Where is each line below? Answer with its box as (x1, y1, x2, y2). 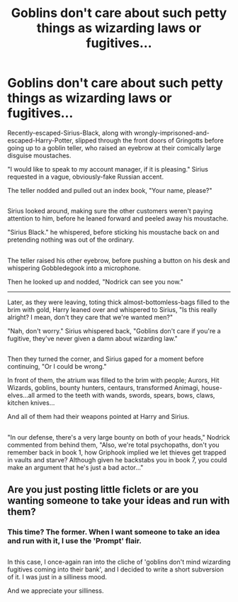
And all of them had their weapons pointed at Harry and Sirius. (7, 413, 190, 421)
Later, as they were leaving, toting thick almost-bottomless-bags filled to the (7, 298, 230, 306)
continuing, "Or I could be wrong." (7, 362, 107, 371)
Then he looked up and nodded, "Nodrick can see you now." (7, 277, 183, 286)
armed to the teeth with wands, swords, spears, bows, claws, (36, 391, 215, 400)
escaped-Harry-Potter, (7, 136, 74, 145)
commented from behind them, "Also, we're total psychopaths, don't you (7, 440, 220, 449)
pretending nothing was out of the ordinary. (7, 235, 135, 244)
